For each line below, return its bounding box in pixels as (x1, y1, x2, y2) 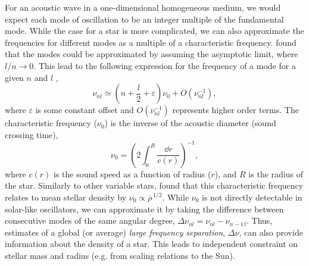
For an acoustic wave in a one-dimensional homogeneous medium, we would (5, 1, 281, 13)
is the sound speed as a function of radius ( (54, 167, 211, 180)
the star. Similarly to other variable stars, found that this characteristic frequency (5, 179, 304, 192)
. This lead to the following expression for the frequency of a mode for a (33, 59, 296, 71)
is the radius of (248, 167, 303, 180)
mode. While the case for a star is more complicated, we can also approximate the (5, 24, 304, 37)
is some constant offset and (35, 104, 134, 116)
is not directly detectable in (202, 191, 302, 204)
